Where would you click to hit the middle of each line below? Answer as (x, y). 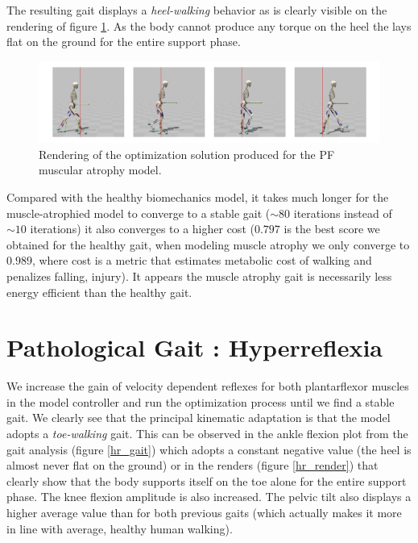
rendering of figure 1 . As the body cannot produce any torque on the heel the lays (209, 25)
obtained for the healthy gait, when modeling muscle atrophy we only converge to (208, 244)
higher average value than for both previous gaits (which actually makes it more (204, 513)
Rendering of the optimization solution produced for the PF (187, 154)
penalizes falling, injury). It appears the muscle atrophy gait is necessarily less (199, 276)
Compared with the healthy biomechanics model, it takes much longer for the (198, 197)
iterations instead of (343, 213)
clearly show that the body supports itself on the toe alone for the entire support (207, 480)
